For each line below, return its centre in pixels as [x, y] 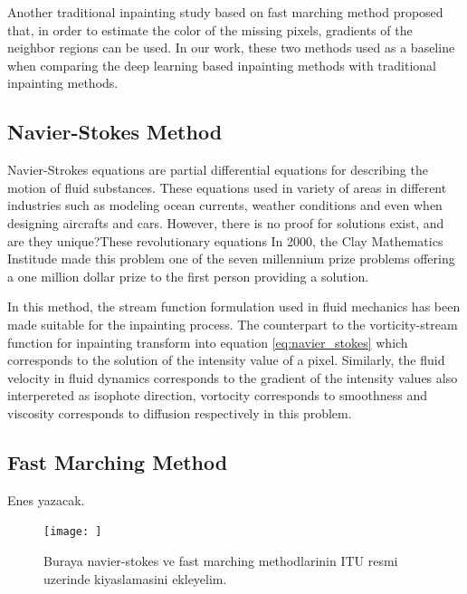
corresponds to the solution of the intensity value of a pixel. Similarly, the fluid [226, 360]
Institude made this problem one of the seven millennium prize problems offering [231, 259]
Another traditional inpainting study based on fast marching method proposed [225, 12]
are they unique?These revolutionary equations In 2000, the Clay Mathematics [225, 240]
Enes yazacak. [46, 499]
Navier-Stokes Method [115, 132]
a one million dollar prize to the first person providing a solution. [188, 276]
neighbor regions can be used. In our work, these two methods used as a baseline [231, 48]
